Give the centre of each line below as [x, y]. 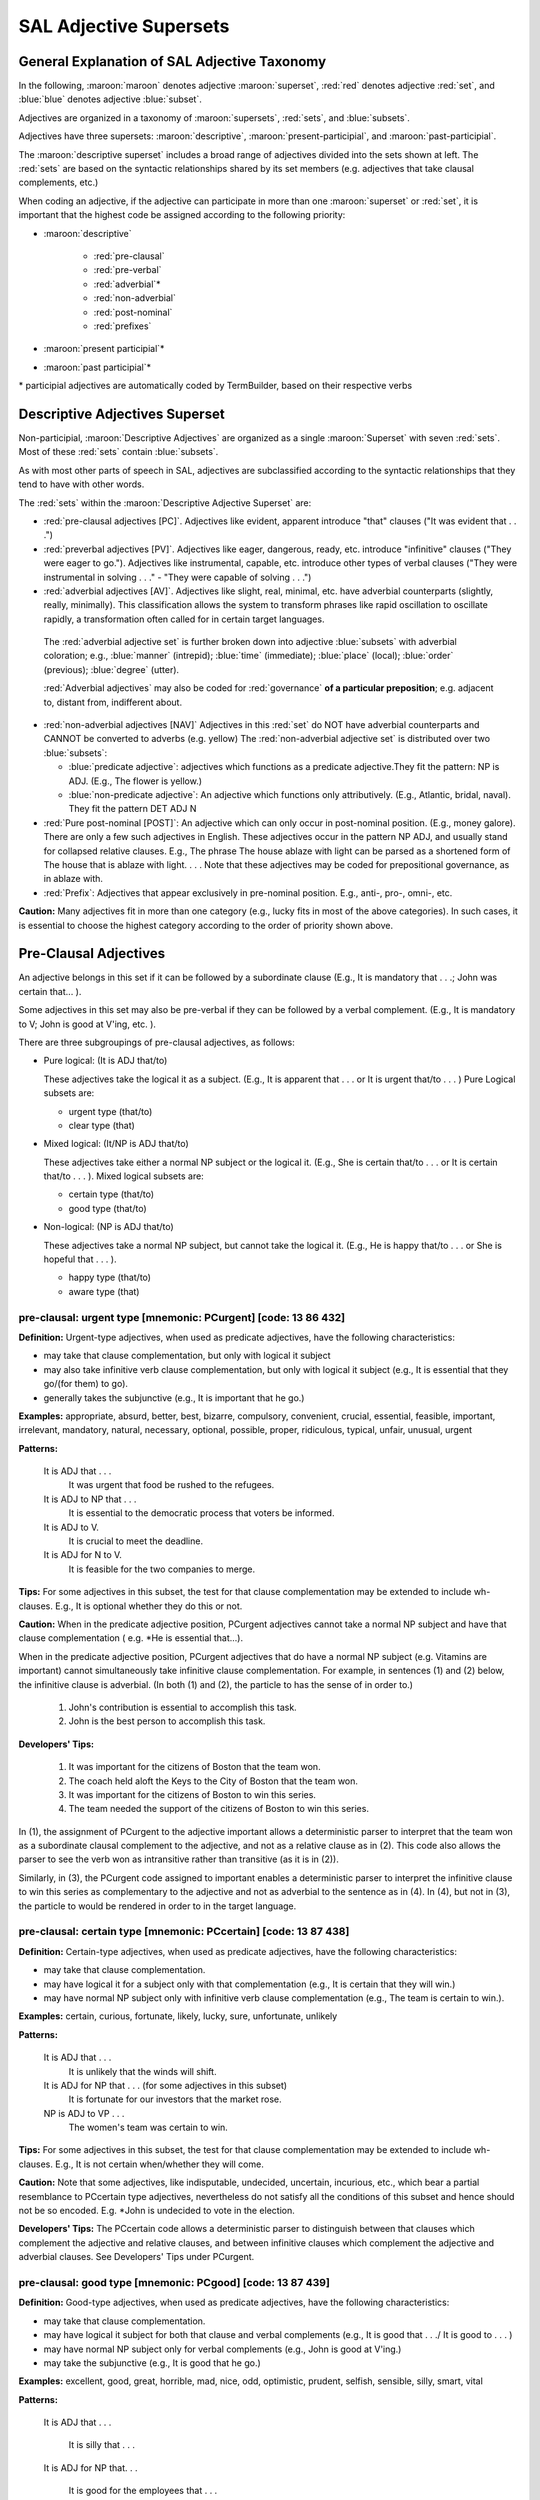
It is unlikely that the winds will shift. [142, 2071]
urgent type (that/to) [110, 1111]
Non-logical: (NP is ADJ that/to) [108, 1227]
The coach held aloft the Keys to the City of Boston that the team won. [213, 1781]
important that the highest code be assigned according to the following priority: [182, 215]
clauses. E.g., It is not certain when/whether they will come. [141, 2164]
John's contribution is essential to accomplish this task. [182, 1707]
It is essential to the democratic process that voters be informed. [201, 1513]
